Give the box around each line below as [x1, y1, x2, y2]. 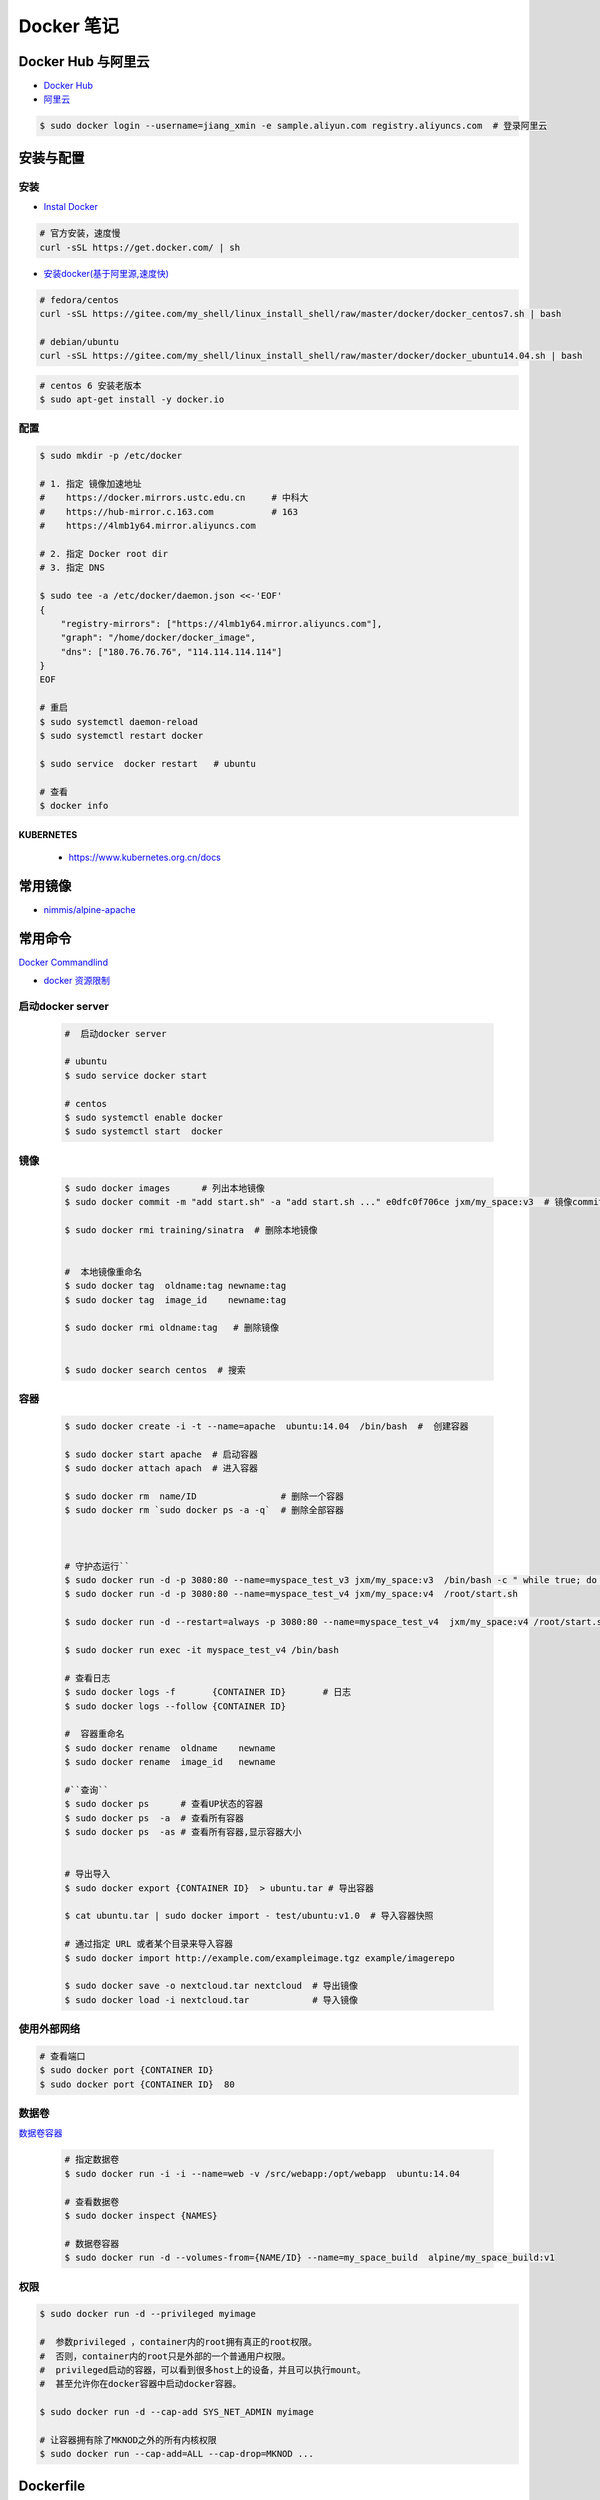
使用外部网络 [18, 2022, 81, 2036]
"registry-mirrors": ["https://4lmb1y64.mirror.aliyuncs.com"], [60, 618, 383, 629]
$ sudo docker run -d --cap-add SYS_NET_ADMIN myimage [39, 2406, 314, 2418]
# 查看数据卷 [64, 2196, 120, 2207]
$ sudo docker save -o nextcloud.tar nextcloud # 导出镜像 [64, 1980, 359, 1992]
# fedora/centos [39, 294, 120, 305]
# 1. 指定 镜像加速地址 [39, 478, 142, 489]
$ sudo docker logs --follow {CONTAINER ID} [64, 1700, 287, 1712]
